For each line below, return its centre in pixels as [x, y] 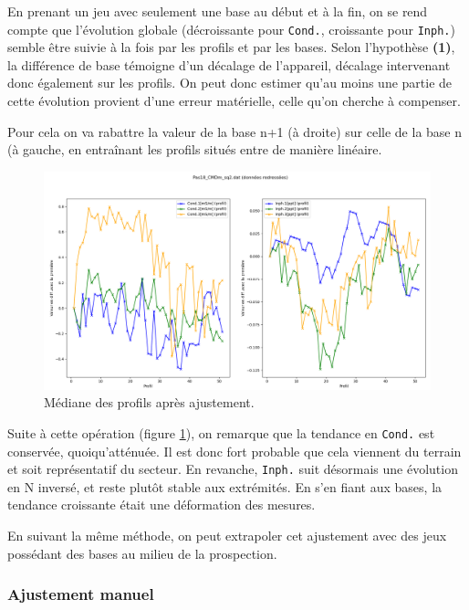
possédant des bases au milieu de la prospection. [142, 553]
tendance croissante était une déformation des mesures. [162, 505]
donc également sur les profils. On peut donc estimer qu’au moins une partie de [230, 83]
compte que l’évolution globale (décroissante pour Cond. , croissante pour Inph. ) [231, 29]
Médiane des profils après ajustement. [149, 402]
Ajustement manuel [81, 594]
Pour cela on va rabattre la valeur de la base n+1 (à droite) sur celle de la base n [235, 131]
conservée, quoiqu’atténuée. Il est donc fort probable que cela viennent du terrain [234, 451]
